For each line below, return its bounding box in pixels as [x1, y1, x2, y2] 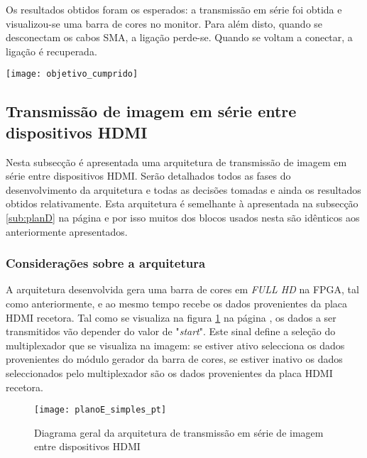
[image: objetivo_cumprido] [6, 69, 138, 80]
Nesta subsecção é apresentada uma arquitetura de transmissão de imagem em [6, 154, 347, 169]
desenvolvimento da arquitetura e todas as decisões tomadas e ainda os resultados [6, 182, 361, 197]
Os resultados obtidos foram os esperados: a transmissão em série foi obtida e [6, 2, 342, 16]
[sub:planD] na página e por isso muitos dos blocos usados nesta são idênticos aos [6, 210, 360, 224]
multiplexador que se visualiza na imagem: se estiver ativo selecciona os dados [6, 337, 345, 352]
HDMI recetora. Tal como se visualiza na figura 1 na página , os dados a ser [6, 310, 336, 325]
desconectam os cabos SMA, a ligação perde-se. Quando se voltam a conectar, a [6, 30, 353, 45]
